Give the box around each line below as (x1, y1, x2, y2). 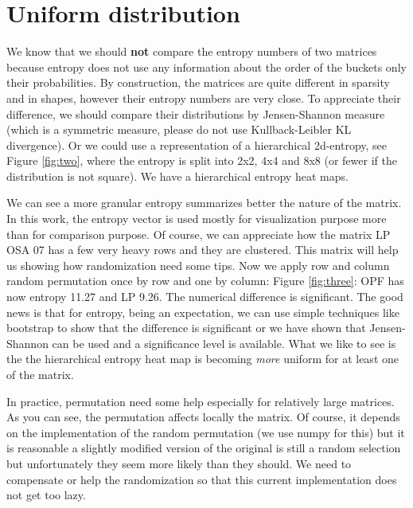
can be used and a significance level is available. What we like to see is (52, 334, 396, 351)
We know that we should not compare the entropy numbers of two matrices (6, 43, 377, 60)
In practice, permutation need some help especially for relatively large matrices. (6, 393, 395, 409)
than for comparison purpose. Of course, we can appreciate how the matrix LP (6, 225, 391, 242)
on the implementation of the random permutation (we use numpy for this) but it (6, 424, 405, 440)
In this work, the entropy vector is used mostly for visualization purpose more (6, 210, 387, 227)
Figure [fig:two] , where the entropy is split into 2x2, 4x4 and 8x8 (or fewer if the (6, 152, 397, 169)
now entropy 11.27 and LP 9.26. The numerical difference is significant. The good (6, 288, 403, 305)
